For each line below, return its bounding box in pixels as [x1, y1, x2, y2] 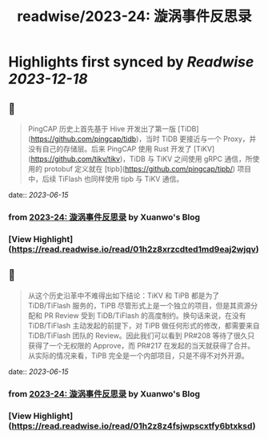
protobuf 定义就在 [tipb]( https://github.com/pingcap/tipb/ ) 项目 [43, 164, 252, 173]
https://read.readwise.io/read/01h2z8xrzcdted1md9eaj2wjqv [11, 244, 256, 255]
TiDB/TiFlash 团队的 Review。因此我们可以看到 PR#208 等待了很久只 [27, 330, 255, 340]
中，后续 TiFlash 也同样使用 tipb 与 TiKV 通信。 [27, 174, 184, 183]
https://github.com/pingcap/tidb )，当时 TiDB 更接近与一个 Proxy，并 [30, 134, 257, 143]
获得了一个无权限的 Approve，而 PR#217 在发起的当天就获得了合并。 [27, 340, 255, 350]
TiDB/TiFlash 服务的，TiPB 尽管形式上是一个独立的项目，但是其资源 [27, 300, 251, 310]
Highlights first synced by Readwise [8, 53, 254, 71]
